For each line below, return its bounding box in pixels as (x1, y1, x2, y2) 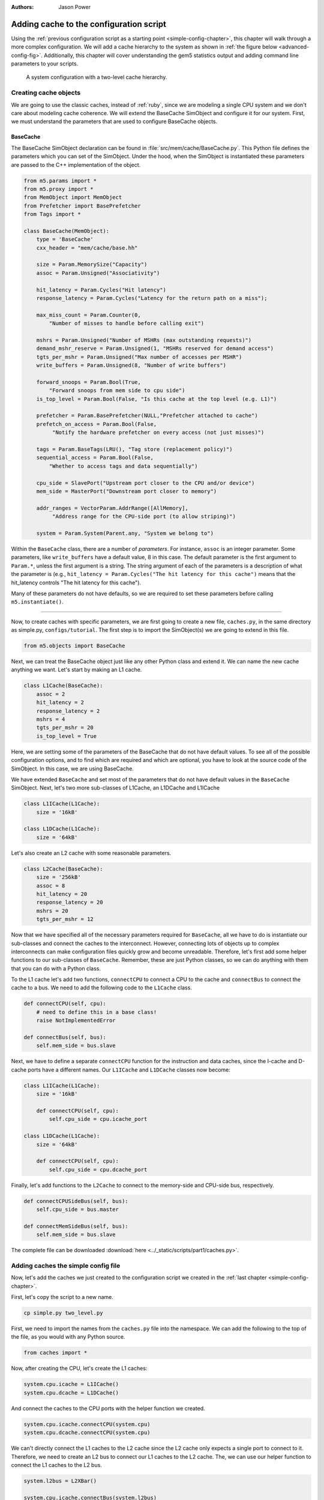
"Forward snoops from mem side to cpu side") (49, 387, 185, 394)
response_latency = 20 (36, 899, 103, 906)
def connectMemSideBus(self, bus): (23, 1223, 128, 1229)
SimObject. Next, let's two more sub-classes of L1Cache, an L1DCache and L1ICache (11, 784, 220, 791)
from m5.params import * (23, 177, 97, 184)
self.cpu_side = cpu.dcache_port (49, 1166, 148, 1173)
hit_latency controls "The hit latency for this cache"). (11, 579, 141, 586)
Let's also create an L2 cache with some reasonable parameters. (11, 849, 172, 856)
